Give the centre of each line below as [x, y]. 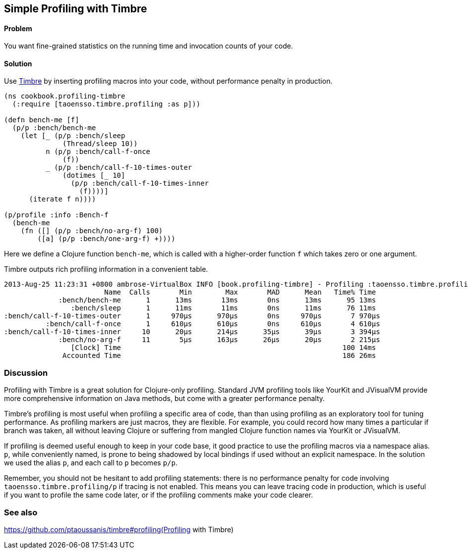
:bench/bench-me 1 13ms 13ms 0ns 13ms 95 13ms [217, 300]
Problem [18, 28]
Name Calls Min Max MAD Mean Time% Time [240, 292]
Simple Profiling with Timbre [76, 9]
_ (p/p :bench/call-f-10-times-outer [119, 168]
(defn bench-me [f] [42, 120]
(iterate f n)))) [62, 199]
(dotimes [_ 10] [94, 176]
